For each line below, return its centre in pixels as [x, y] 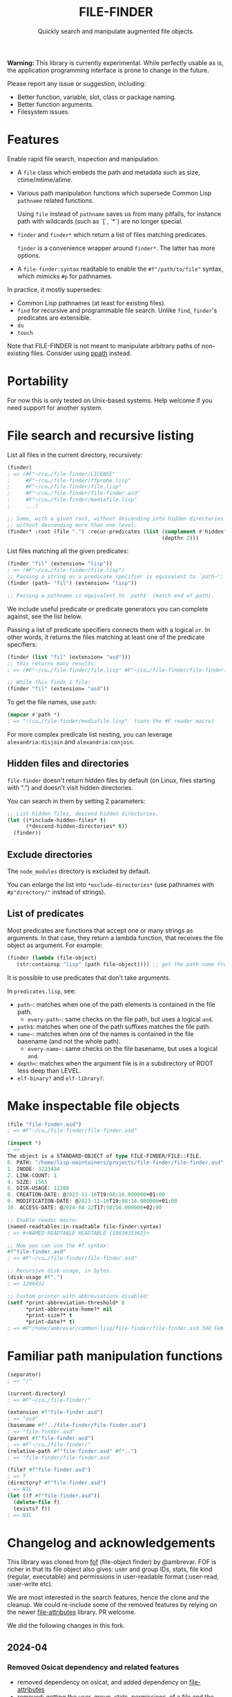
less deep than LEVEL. [49, 1070]
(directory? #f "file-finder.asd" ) [57, 1483]
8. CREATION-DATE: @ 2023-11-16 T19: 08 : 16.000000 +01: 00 [86, 1195]
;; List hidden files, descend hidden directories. [83, 814]
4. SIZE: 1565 [28, 1182]
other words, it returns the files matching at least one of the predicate [106, 637]
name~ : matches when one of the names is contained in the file [106, 1034]
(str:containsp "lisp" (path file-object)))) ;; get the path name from [123, 964]
